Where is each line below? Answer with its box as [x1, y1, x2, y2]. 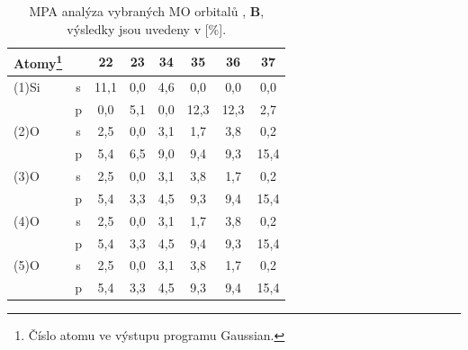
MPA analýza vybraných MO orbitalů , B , [29, 2, 265, 20]
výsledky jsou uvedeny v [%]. [67, 19, 227, 38]
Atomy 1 [13, 51, 63, 72]
